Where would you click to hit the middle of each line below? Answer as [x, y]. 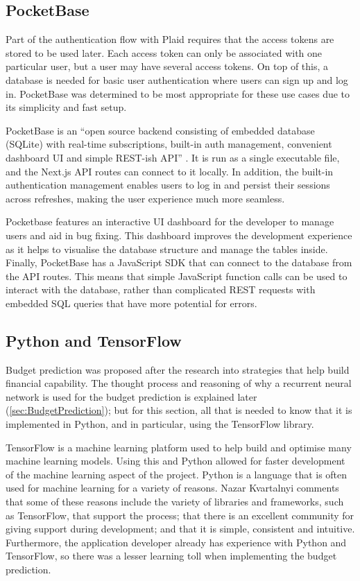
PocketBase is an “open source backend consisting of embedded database [160, 130]
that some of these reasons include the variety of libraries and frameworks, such [175, 502]
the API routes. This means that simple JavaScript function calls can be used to [177, 276]
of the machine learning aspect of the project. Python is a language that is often [177, 474]
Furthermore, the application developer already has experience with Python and [176, 542]
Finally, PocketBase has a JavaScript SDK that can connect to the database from [179, 262]
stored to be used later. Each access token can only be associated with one [164, 52]
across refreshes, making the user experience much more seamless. [145, 198]
